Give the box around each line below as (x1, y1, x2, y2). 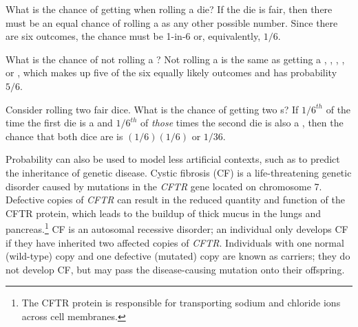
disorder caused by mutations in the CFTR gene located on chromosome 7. (6, 179, 322, 193)
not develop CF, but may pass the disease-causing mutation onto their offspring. (6, 262, 345, 276)
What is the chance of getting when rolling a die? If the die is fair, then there (6, 2, 333, 16)
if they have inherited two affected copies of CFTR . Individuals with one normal (6, 235, 344, 249)
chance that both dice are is (6, 128, 123, 143)
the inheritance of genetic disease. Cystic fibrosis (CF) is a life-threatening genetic (6, 165, 352, 179)
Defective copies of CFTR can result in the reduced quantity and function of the (6, 192, 345, 207)
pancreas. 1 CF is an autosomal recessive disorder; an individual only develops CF (6, 220, 348, 236)
